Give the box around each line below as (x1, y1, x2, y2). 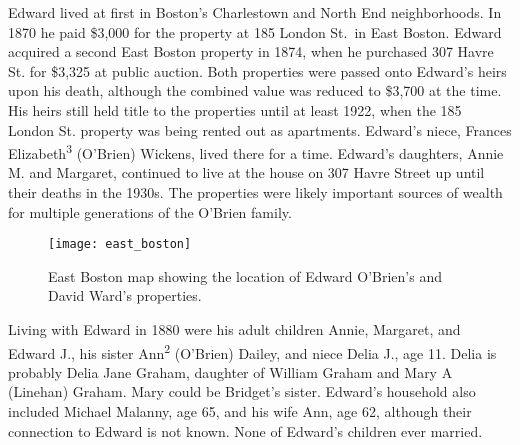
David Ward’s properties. (48, 285, 202, 306)
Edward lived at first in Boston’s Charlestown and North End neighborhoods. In (8, 2, 502, 22)
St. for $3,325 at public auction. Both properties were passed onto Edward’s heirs (8, 60, 507, 81)
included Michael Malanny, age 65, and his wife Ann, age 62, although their (8, 401, 472, 422)
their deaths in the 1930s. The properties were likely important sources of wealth (8, 182, 503, 202)
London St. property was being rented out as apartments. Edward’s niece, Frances (8, 119, 512, 140)
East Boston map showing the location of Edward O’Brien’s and (48, 265, 442, 286)
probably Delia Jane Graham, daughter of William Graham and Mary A (8, 361, 453, 382)
